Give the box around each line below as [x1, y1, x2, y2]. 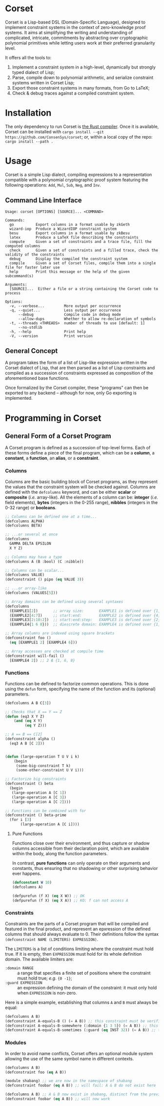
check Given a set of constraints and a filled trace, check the [9, 248, 159, 253]
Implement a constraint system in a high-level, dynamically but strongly [12, 64, 156, 70]
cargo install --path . [5, 139, 54, 144]
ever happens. [12, 870, 41, 877]
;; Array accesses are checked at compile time [5, 649, 104, 654]
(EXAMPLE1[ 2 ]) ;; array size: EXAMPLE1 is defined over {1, [9, 608, 161, 613]
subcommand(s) [5, 273, 34, 278]
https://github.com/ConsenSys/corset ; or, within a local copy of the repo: [5, 134, 153, 140]
